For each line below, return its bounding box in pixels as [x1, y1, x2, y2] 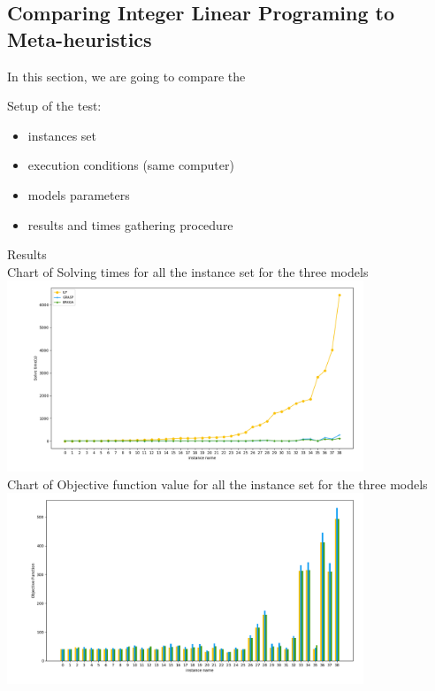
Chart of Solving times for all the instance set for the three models [7, 262, 369, 280]
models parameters [27, 185, 130, 203]
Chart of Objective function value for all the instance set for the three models [7, 474, 428, 493]
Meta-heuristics [7, 25, 152, 52]
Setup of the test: [7, 96, 102, 115]
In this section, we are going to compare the [7, 66, 246, 85]
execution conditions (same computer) [27, 156, 234, 174]
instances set [27, 126, 97, 144]
